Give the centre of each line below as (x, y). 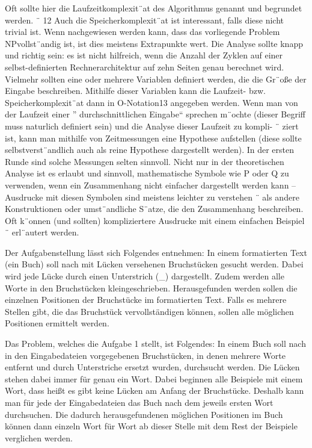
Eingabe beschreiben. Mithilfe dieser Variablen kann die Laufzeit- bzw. (135, 91)
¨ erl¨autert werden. (42, 232)
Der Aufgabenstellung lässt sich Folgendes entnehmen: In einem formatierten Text (156, 252)
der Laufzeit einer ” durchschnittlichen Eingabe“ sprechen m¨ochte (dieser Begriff (155, 114)
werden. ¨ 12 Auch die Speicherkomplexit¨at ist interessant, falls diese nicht (145, 20)
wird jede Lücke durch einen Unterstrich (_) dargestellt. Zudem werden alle (145, 276)
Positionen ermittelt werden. (57, 323)
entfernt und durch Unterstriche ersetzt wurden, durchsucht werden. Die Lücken (152, 367)
